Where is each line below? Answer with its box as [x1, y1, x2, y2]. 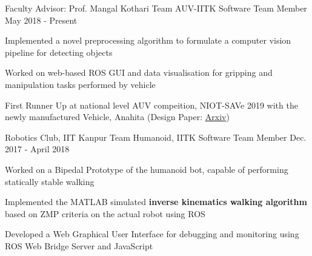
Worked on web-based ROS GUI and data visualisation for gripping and [5, 66, 273, 79]
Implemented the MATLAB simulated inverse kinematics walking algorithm [5, 195, 307, 208]
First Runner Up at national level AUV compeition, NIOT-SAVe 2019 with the [5, 98, 298, 111]
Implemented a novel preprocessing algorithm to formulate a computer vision [5, 34, 291, 47]
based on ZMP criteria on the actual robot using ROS [5, 207, 205, 220]
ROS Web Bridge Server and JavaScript [5, 239, 153, 252]
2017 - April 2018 [5, 143, 70, 155]
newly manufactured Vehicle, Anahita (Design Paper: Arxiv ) [5, 110, 230, 123]
